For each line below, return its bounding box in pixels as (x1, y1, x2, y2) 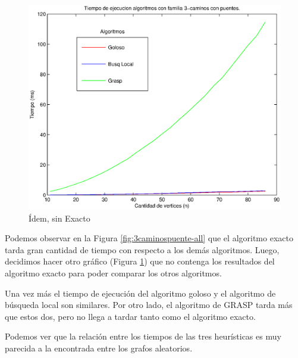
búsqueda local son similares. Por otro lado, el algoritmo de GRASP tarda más (5, 298, 293, 311)
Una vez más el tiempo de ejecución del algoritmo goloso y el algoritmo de (5, 287, 276, 299)
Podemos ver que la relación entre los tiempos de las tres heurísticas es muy (5, 330, 281, 343)
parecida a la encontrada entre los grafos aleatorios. (5, 342, 193, 354)
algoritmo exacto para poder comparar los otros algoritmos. (5, 267, 222, 279)
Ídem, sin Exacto (29, 211, 90, 224)
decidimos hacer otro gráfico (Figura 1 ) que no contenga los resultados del (5, 255, 275, 267)
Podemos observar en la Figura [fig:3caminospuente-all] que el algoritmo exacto (5, 232, 293, 244)
